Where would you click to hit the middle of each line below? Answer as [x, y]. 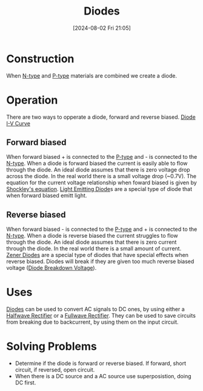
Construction [40, 58]
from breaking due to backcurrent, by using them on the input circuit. [92, 322]
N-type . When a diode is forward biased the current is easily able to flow [97, 163]
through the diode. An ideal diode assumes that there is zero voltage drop [98, 170]
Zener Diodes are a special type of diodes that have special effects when [98, 255]
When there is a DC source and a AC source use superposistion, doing [103, 376]
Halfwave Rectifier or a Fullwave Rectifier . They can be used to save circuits [101, 316]
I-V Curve [18, 123]
